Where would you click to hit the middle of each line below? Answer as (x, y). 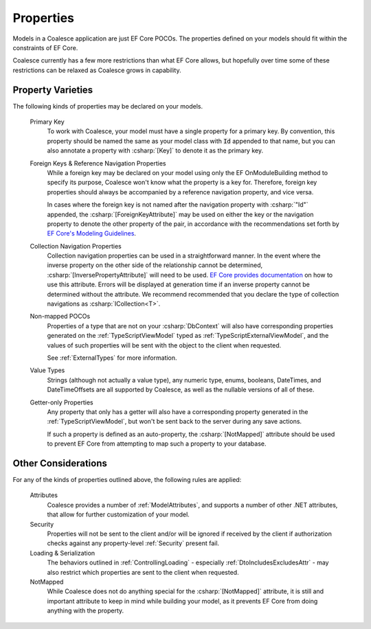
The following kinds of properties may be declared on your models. (108, 106)
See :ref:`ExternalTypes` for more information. (112, 358)
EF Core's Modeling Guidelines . (92, 233)
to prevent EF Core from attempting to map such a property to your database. (157, 444)
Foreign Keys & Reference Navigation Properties (98, 163)
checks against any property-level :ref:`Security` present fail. (133, 543)
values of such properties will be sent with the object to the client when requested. (164, 345)
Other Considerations (60, 463)
